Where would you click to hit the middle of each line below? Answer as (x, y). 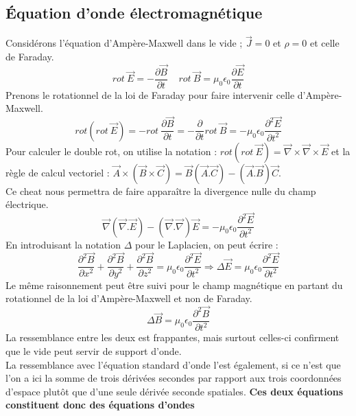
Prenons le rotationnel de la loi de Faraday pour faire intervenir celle (150, 94)
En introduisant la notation (63, 244)
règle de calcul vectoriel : (58, 172)
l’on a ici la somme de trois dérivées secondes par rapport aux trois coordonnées (174, 378)
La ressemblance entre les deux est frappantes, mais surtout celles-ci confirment (173, 337)
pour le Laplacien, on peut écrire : (206, 244)
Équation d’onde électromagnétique (134, 13)
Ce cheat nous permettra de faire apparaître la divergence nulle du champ (161, 190)
